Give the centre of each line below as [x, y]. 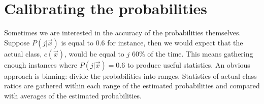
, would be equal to [94, 53]
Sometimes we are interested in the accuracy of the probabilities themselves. [123, 33]
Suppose [17, 42]
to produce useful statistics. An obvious [189, 64]
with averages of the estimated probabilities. [73, 95]
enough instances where [41, 64]
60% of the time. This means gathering [192, 53]
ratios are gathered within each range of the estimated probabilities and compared [132, 86]
